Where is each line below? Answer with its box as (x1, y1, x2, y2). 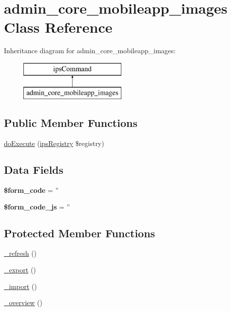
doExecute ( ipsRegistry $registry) (4, 138, 104, 148)
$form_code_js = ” (4, 201, 70, 211)
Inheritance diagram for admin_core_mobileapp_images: (4, 45, 176, 56)
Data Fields (4, 162, 64, 177)
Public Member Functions (4, 115, 137, 130)
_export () (4, 265, 36, 275)
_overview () (4, 297, 42, 308)
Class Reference (4, 17, 113, 37)
